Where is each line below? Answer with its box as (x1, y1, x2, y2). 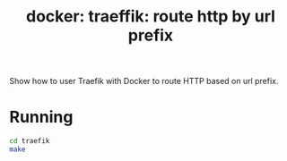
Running (9, 107, 74, 127)
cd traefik (9, 137, 50, 146)
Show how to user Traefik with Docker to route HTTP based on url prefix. (9, 76, 279, 87)
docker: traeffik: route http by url (25, 6, 276, 27)
